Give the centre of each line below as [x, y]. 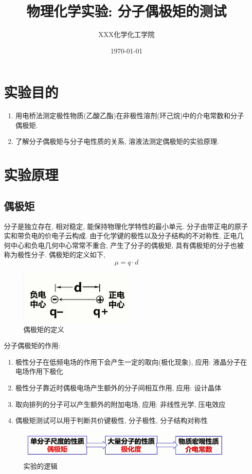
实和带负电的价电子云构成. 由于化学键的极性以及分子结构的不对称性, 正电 [121, 236]
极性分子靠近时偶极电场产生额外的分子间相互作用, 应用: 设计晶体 [118, 387]
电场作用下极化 [39, 371]
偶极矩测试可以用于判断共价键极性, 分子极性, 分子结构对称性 [111, 420]
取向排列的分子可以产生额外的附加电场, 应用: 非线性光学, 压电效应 [120, 404]
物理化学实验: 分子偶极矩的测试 [126, 11]
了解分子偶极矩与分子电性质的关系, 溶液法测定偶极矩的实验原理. [117, 141]
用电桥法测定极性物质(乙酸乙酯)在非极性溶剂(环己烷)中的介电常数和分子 [130, 115]
